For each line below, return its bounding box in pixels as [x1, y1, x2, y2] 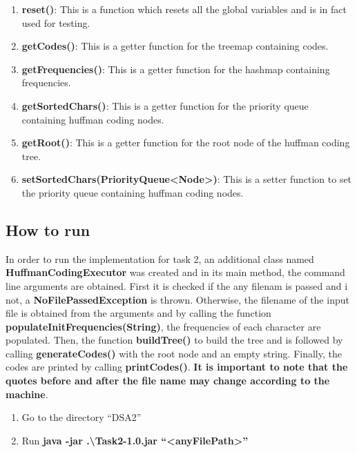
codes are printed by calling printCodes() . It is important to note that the [6, 360, 348, 374]
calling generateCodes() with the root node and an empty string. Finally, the [6, 346, 342, 360]
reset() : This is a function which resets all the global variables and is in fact [21, 2, 347, 16]
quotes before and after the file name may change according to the [6, 373, 330, 388]
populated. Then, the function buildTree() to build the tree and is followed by [6, 333, 343, 347]
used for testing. [21, 15, 90, 30]
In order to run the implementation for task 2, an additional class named [6, 251, 314, 266]
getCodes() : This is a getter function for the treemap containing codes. [21, 39, 329, 53]
